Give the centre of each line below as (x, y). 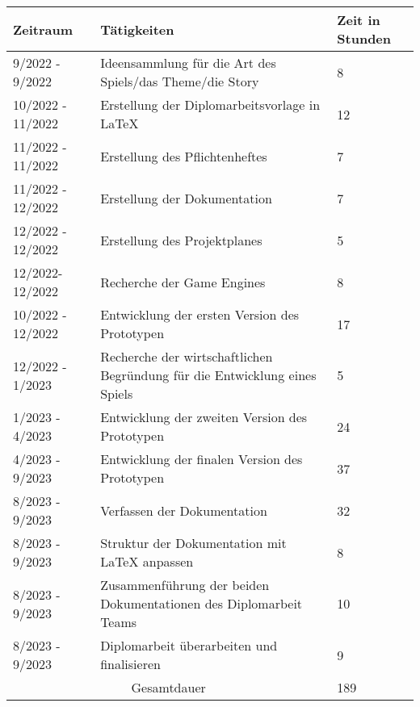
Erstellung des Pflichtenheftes (184, 156)
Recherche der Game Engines (183, 282)
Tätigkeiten (137, 29)
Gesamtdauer (168, 687)
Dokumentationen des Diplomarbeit (202, 603)
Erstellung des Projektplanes (181, 240)
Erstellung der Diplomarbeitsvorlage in (210, 105)
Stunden (364, 38)
